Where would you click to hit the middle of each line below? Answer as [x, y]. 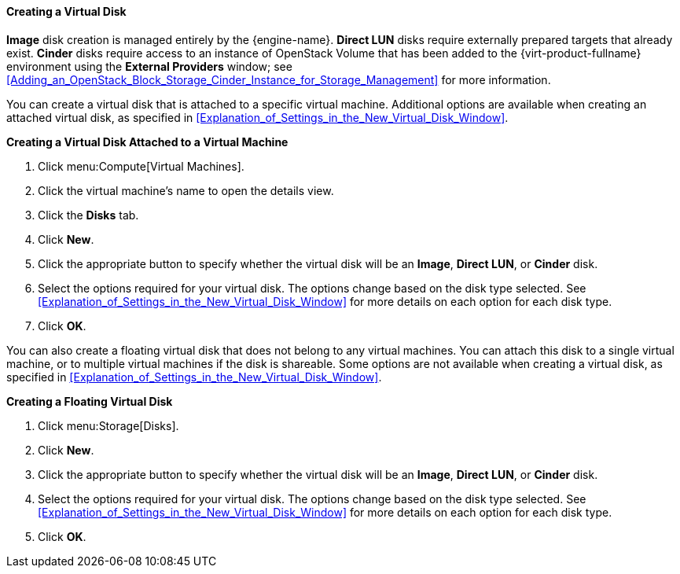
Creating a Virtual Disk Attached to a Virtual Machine [147, 142]
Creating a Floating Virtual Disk [90, 401]
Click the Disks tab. [88, 215]
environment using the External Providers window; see [149, 66]
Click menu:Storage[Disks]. [108, 425]
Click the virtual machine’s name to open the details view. [186, 190]
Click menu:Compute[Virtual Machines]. [141, 166]
